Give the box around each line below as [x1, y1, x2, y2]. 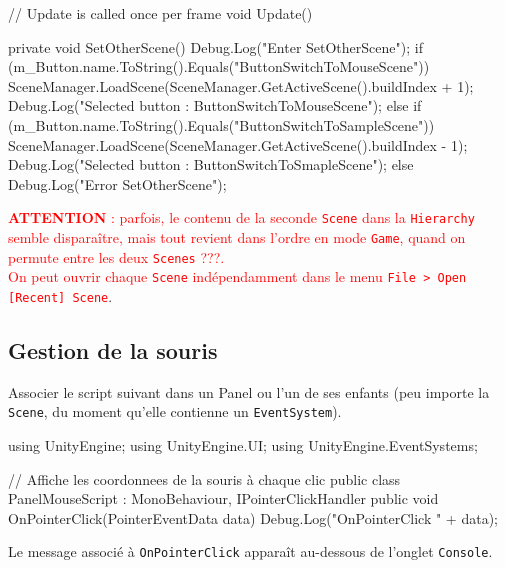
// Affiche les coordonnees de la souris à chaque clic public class [8, 468, 401, 489]
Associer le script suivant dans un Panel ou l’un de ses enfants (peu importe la [8, 381, 490, 402]
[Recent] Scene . [8, 285, 113, 306]
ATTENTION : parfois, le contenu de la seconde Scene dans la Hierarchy [8, 207, 475, 228]
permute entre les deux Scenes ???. [8, 246, 225, 267]
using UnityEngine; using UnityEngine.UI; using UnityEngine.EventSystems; [8, 435, 478, 456]
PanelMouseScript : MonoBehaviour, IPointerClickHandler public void [8, 488, 439, 509]
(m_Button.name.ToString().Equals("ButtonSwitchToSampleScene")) [8, 114, 435, 135]
